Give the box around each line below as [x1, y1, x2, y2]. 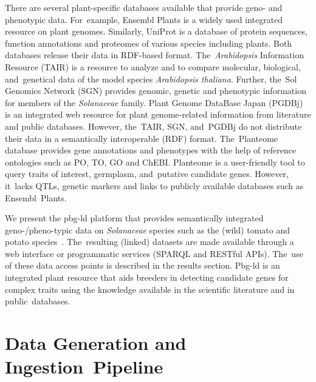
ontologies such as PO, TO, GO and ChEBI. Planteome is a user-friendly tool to [5, 155, 305, 168]
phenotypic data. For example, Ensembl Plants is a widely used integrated [5, 13, 283, 25]
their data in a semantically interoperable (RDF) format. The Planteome [5, 132, 278, 144]
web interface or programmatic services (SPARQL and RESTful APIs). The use [5, 247, 303, 260]
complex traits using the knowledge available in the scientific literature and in [5, 283, 295, 295]
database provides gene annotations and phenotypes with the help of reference [5, 144, 297, 156]
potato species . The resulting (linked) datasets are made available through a [5, 235, 294, 248]
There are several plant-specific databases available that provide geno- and [5, 1, 283, 13]
